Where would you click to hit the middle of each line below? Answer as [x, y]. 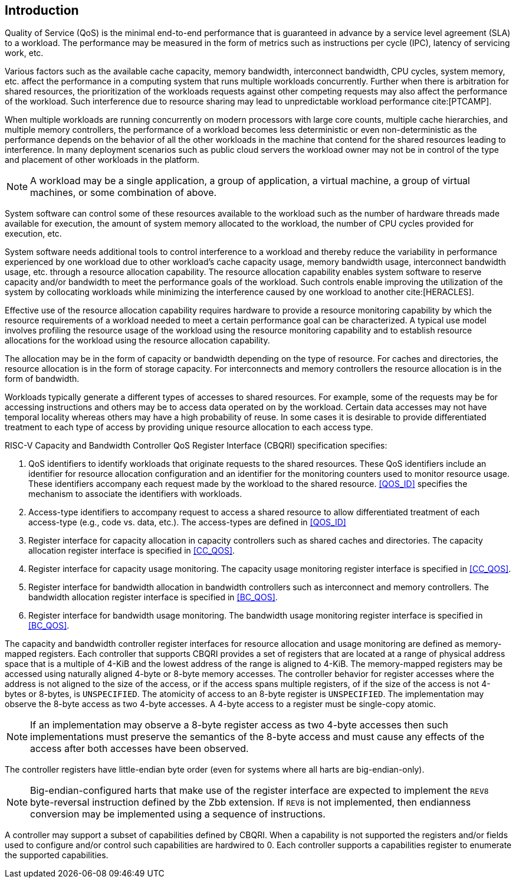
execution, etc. [33, 234]
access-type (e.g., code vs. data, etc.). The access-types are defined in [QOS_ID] [187, 522]
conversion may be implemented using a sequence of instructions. [178, 814]
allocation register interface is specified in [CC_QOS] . [132, 551]
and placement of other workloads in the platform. [102, 160]
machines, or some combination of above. [124, 193]
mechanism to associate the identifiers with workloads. [135, 494]
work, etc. [24, 53]
